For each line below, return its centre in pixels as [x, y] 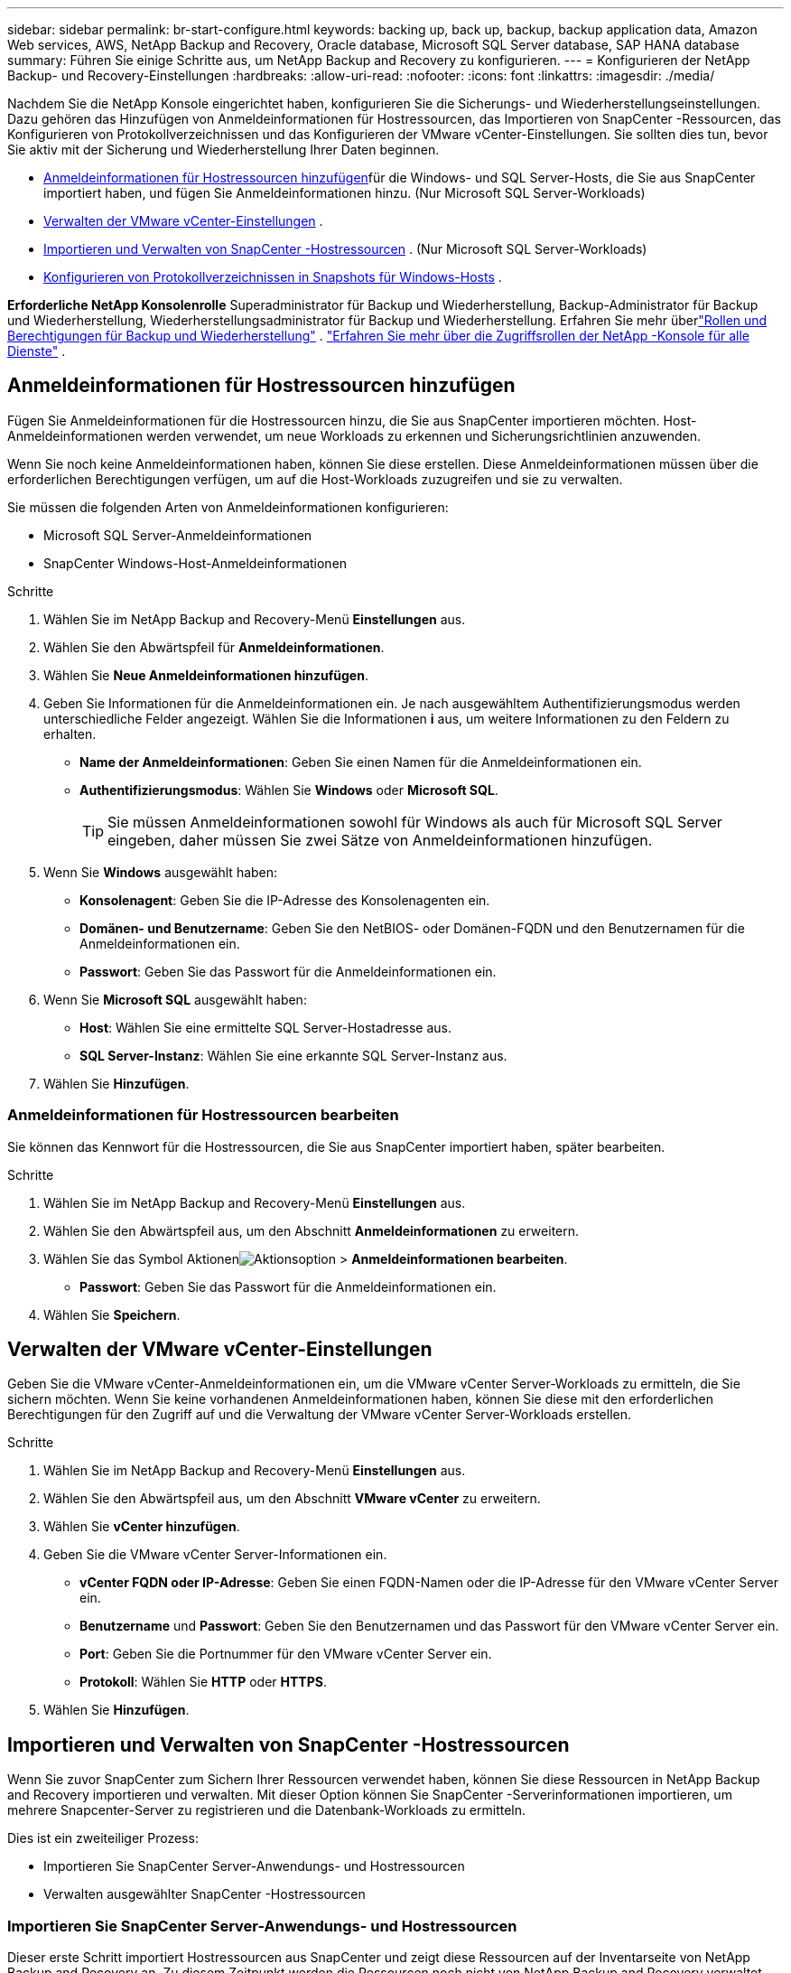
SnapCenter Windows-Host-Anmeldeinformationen [195, 563]
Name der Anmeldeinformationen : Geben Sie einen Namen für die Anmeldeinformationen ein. [361, 762]
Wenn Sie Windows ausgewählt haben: [161, 872]
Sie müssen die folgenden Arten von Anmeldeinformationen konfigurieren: [228, 507]
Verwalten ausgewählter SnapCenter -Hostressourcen [205, 1894]
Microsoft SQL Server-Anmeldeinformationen [178, 535]
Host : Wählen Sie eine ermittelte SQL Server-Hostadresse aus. [265, 1027]
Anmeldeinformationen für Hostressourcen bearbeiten [203, 1115]
